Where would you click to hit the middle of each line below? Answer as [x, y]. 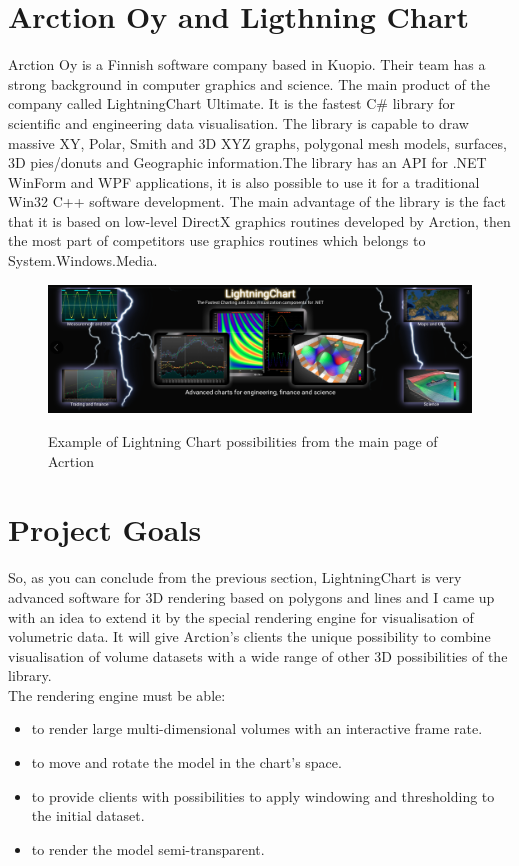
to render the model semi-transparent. [148, 848]
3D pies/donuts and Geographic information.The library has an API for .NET [247, 162]
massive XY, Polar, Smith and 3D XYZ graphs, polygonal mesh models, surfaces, [257, 142]
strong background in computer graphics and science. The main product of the [249, 83]
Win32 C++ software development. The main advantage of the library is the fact [257, 201]
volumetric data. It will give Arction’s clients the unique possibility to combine [249, 636]
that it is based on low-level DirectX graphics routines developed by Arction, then [259, 220]
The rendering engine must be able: [117, 694]
